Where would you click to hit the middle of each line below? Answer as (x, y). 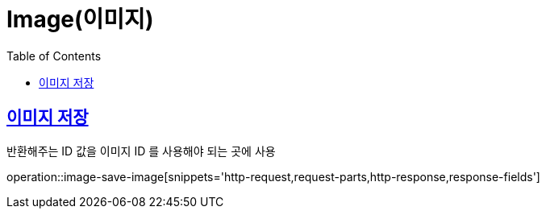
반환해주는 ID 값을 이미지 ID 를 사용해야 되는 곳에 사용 (141, 151)
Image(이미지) (80, 19)
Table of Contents (54, 56)
